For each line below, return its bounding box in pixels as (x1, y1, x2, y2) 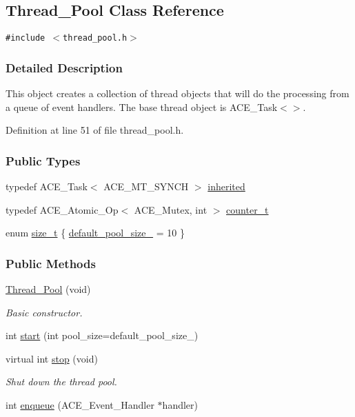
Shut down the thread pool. (6, 374, 117, 389)
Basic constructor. (6, 305, 83, 319)
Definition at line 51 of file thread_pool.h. (6, 123, 184, 137)
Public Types (6, 152, 81, 169)
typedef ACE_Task (6, 179, 88, 194)
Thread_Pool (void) (6, 282, 91, 296)
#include (6, 33, 45, 43)
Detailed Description (6, 59, 123, 76)
